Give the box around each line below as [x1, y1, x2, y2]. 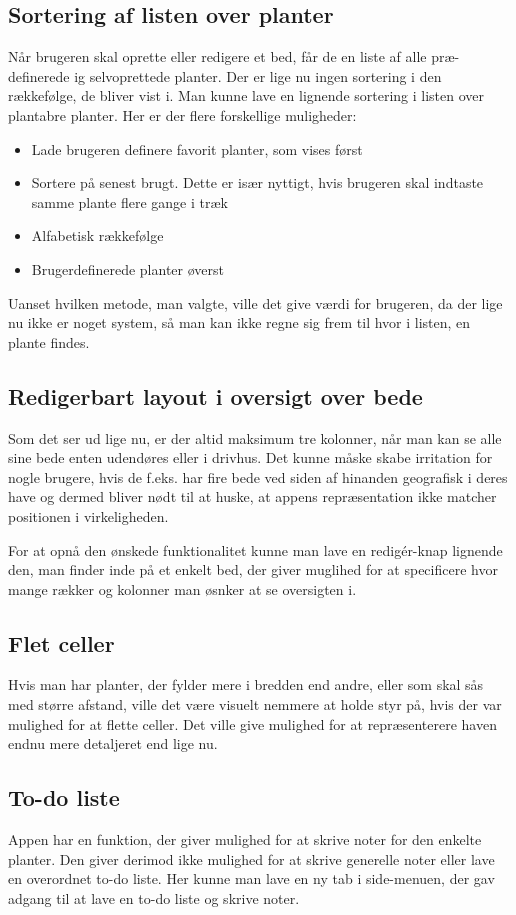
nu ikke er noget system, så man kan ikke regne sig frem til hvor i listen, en [8, 312, 471, 333]
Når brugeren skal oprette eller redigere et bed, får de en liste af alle [8, 46, 427, 67]
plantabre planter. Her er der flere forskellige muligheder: [8, 104, 357, 125]
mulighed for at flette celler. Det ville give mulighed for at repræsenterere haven [8, 713, 497, 734]
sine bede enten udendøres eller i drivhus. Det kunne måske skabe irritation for [8, 447, 493, 468]
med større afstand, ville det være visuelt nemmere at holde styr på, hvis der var [8, 694, 502, 715]
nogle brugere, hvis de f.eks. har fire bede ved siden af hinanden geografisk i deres [8, 466, 508, 487]
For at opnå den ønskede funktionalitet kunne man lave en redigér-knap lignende [8, 539, 503, 560]
